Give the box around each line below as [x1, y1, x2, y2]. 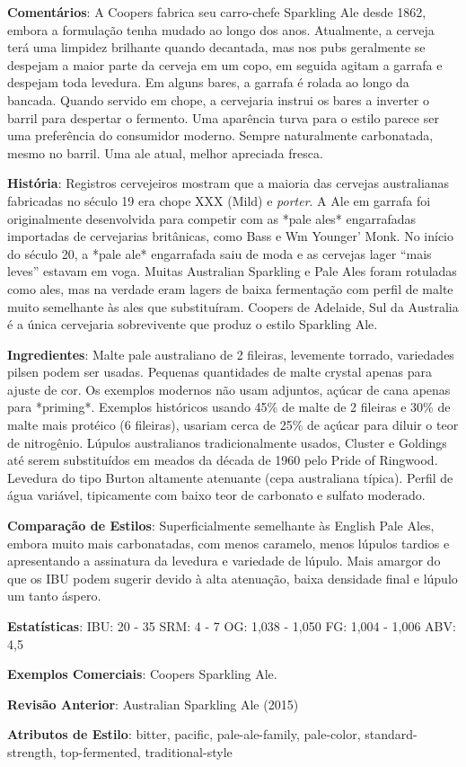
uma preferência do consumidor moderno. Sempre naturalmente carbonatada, [7, 126, 434, 145]
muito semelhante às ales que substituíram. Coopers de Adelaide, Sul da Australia [7, 297, 459, 316]
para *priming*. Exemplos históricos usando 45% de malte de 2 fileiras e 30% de [7, 397, 451, 416]
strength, [7, 742, 57, 761]
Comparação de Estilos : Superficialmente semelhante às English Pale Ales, [7, 516, 435, 535]
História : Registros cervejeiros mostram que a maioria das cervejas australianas [7, 174, 450, 192]
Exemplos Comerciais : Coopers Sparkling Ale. [7, 664, 277, 683]
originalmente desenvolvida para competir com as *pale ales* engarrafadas [7, 209, 417, 227]
